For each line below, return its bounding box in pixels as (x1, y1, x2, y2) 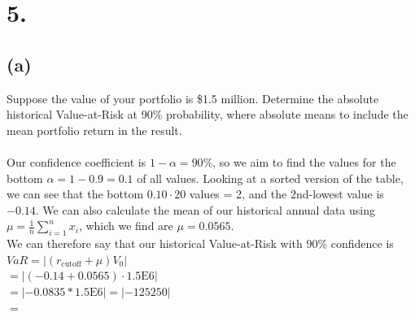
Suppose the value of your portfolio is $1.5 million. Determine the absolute (7, 89, 379, 106)
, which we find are (78, 217, 173, 234)
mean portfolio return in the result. (7, 121, 182, 138)
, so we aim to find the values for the (212, 153, 396, 170)
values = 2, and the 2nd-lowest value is (189, 185, 384, 202)
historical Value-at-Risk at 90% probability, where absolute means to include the (7, 106, 408, 123)
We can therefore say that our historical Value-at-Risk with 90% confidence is (7, 235, 394, 252)
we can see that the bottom (7, 185, 144, 202)
